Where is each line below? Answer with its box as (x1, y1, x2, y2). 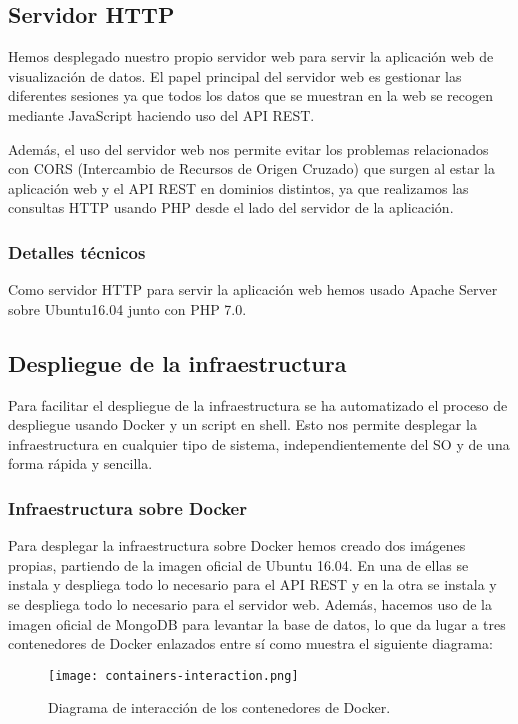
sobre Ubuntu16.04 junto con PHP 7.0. (8, 298, 247, 319)
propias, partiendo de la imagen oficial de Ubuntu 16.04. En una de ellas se (8, 554, 469, 575)
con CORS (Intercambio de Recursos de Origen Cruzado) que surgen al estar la (8, 158, 496, 179)
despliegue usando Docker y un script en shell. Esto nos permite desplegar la (8, 414, 477, 435)
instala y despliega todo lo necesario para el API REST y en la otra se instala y (8, 574, 497, 595)
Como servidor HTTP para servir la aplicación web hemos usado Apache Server (8, 279, 498, 300)
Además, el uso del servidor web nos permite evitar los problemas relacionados (8, 138, 489, 159)
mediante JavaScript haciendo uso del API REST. (8, 104, 315, 125)
